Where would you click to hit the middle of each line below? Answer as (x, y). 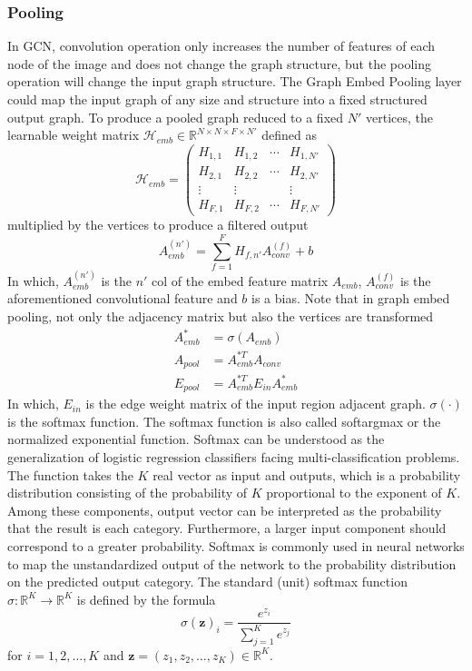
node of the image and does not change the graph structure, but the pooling (219, 63)
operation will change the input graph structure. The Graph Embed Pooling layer (235, 81)
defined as (289, 135)
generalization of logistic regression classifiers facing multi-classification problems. (234, 456)
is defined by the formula (146, 599)
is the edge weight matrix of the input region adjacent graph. (256, 404)
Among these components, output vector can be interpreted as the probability (225, 510)
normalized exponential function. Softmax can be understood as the (196, 439)
